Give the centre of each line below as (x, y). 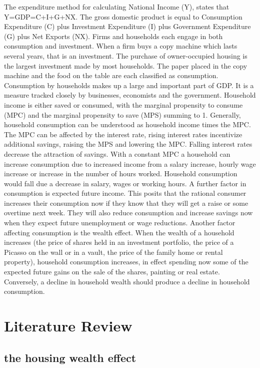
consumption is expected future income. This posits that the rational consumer (125, 193)
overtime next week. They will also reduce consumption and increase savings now (128, 213)
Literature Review (68, 325)
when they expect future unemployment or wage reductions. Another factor (120, 223)
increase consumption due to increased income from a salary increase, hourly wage (130, 163)
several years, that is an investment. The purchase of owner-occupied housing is (126, 55)
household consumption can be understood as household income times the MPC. (127, 124)
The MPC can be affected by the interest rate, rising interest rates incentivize (123, 134)
